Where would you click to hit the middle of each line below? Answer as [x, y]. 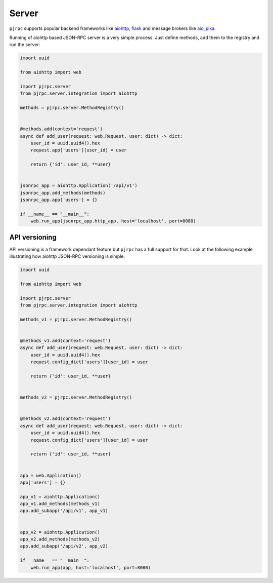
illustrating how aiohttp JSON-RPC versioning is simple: [67, 256]
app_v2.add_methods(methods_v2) [60, 539]
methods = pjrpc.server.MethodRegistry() [72, 108]
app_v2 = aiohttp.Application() [60, 532]
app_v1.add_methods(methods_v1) [60, 504]
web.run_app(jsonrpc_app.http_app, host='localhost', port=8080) [113, 221]
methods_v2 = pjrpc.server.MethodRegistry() [76, 397]
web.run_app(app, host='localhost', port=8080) [91, 568]
